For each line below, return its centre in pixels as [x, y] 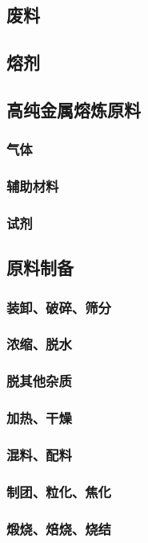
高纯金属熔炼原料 [74, 109]
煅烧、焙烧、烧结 [59, 528]
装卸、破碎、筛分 [59, 307]
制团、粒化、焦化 [59, 491]
